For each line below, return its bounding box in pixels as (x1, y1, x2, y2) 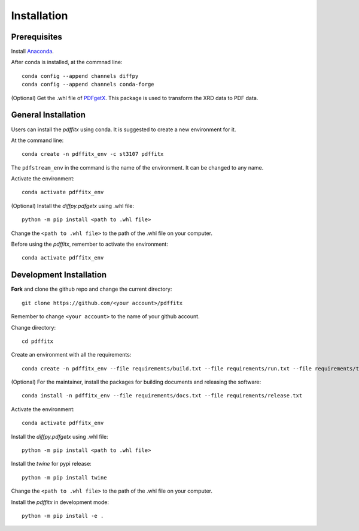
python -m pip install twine (22, 474, 107, 481)
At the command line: (11, 137, 64, 144)
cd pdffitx (22, 337, 54, 345)
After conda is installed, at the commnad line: (11, 59, 123, 66)
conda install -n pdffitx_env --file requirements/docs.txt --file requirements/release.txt (22, 393, 303, 399)
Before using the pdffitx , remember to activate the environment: (11, 240, 169, 248)
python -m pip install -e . (22, 512, 104, 519)
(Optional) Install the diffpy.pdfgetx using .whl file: (11, 202, 135, 209)
